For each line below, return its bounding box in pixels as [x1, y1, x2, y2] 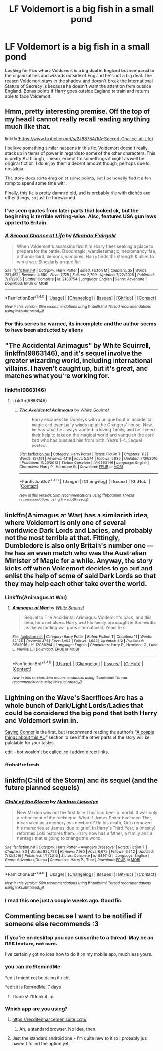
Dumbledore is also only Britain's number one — [5, 541, 154, 550]
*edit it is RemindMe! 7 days [5, 984, 61, 990]
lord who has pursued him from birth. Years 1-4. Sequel [31, 437, 142, 443]
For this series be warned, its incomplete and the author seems [5, 320, 157, 327]
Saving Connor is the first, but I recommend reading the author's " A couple [5, 730, 154, 735]
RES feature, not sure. [5, 940, 58, 947]
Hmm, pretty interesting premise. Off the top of [5, 107, 150, 116]
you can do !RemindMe [5, 963, 61, 970]
